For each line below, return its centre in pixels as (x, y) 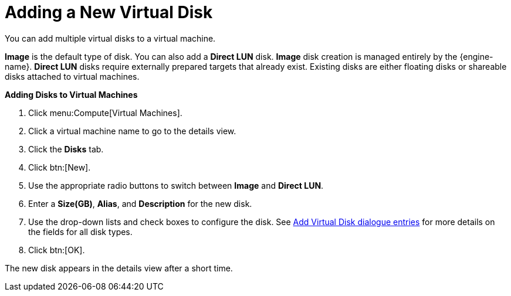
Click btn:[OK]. (57, 250)
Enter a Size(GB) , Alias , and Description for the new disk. (140, 203)
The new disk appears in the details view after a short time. (119, 268)
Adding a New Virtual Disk (109, 12)
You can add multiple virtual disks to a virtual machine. (110, 38)
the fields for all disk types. (80, 232)
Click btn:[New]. (60, 167)
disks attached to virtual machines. (72, 76)
